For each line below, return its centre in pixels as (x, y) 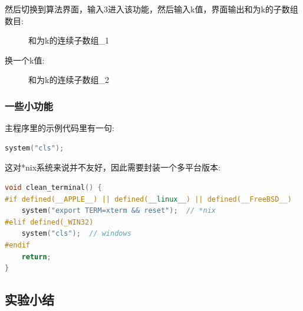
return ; (36, 257)
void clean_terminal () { (53, 187)
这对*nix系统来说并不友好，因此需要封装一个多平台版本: (113, 167)
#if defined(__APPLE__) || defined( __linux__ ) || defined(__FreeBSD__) (148, 199)
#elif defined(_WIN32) (49, 222)
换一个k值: (25, 60)
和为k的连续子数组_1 (69, 40)
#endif (17, 245)
